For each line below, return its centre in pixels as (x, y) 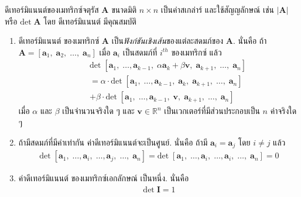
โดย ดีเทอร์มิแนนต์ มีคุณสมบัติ (90, 21)
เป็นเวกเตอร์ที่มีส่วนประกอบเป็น (212, 111)
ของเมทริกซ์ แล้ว (196, 52)
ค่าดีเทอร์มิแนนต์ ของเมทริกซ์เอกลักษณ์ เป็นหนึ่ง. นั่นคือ (104, 178)
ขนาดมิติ (124, 9)
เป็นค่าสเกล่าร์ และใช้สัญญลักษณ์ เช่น (217, 9)
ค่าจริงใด (283, 111)
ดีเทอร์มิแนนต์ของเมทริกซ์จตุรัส (52, 9)
